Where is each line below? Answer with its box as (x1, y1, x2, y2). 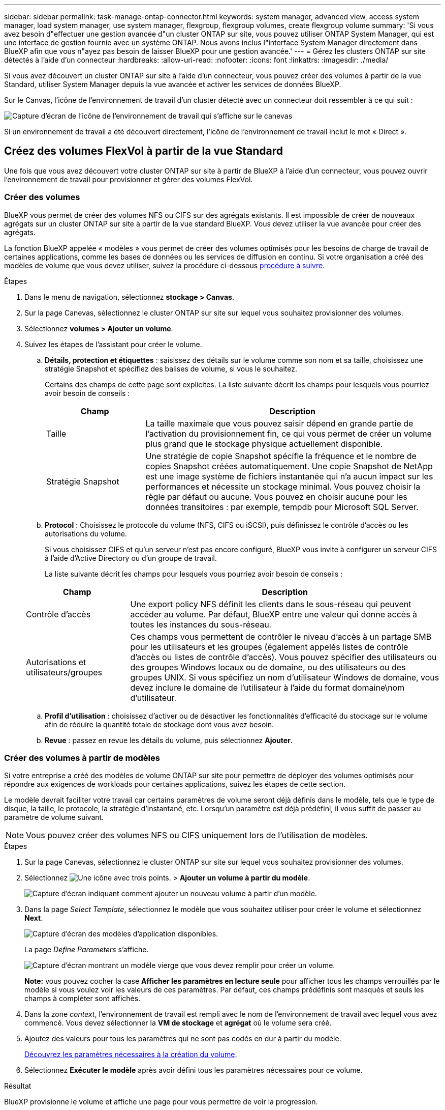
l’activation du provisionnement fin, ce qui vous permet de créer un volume (145, 428, 432, 439)
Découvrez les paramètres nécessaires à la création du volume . (24, 1050, 237, 1059)
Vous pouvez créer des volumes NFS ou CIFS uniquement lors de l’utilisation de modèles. (26, 830, 368, 841)
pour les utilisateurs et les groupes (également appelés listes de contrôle (130, 641, 408, 652)
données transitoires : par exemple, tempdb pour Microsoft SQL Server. (145, 501, 419, 512)
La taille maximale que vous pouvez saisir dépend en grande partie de (145, 418, 414, 429)
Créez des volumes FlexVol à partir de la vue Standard (4, 145, 283, 158)
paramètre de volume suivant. (4, 813, 104, 822)
